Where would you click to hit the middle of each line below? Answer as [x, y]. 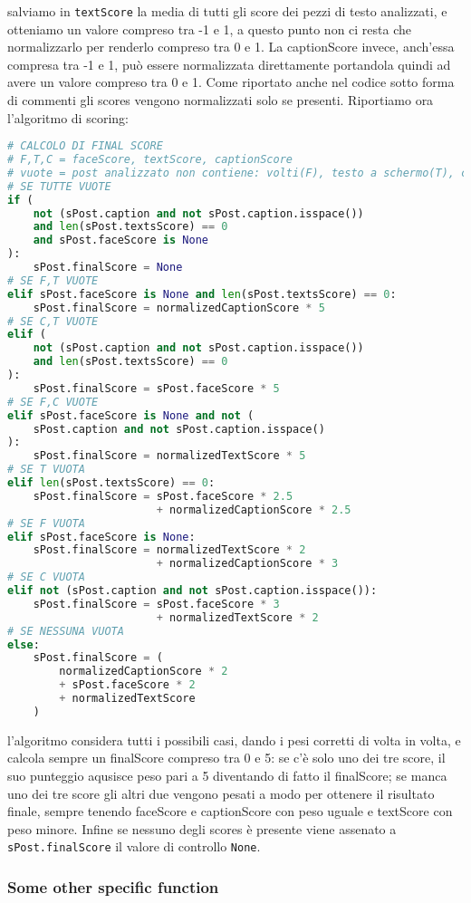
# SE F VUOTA [46, 523]
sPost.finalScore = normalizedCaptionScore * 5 [179, 307]
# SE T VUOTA [46, 470]
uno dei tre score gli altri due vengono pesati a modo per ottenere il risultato [221, 793]
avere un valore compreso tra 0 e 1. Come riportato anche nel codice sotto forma [231, 82]
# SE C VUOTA [46, 577]
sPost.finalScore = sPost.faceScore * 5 [156, 388]
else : [24, 644]
